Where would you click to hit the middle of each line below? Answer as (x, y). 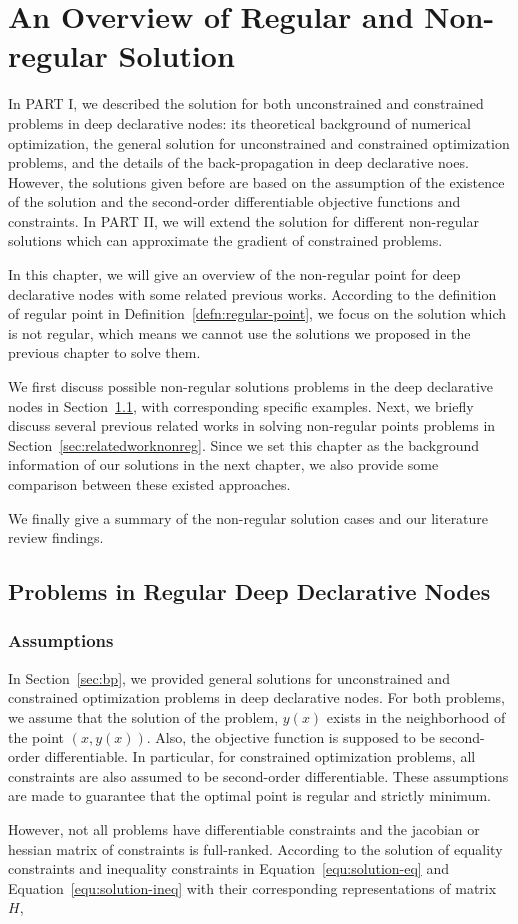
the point (36, 736)
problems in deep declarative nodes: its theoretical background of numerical (239, 122)
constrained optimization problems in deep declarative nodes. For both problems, (256, 697)
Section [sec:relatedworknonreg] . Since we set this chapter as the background (244, 444)
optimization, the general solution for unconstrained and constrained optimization (259, 142)
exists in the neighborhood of (416, 716)
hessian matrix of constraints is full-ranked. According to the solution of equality (255, 848)
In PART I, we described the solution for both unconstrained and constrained (246, 103)
